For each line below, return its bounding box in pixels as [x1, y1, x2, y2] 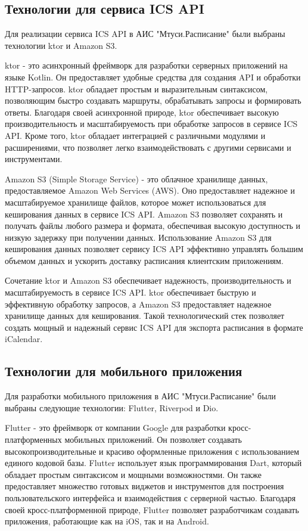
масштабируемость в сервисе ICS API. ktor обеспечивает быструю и [5, 286, 256, 299]
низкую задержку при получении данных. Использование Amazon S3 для [5, 231, 272, 243]
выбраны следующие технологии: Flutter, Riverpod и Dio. [5, 401, 219, 414]
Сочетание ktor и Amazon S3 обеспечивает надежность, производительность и [5, 274, 291, 287]
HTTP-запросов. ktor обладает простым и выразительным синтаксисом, [5, 82, 268, 95]
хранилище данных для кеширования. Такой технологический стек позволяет [5, 309, 285, 322]
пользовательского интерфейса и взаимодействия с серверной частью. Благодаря [5, 492, 296, 504]
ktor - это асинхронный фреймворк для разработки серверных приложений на [5, 59, 288, 72]
